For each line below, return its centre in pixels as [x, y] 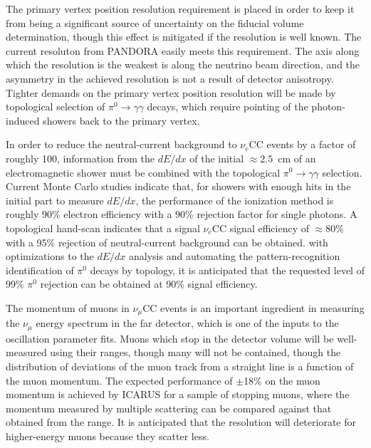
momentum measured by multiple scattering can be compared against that [169, 408]
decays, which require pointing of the [228, 106]
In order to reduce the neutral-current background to [121, 144]
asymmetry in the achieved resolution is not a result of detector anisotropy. [170, 78]
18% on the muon [282, 380]
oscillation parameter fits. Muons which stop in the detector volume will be [170, 338]
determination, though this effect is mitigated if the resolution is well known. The [184, 37]
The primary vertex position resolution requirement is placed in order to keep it [180, 9]
